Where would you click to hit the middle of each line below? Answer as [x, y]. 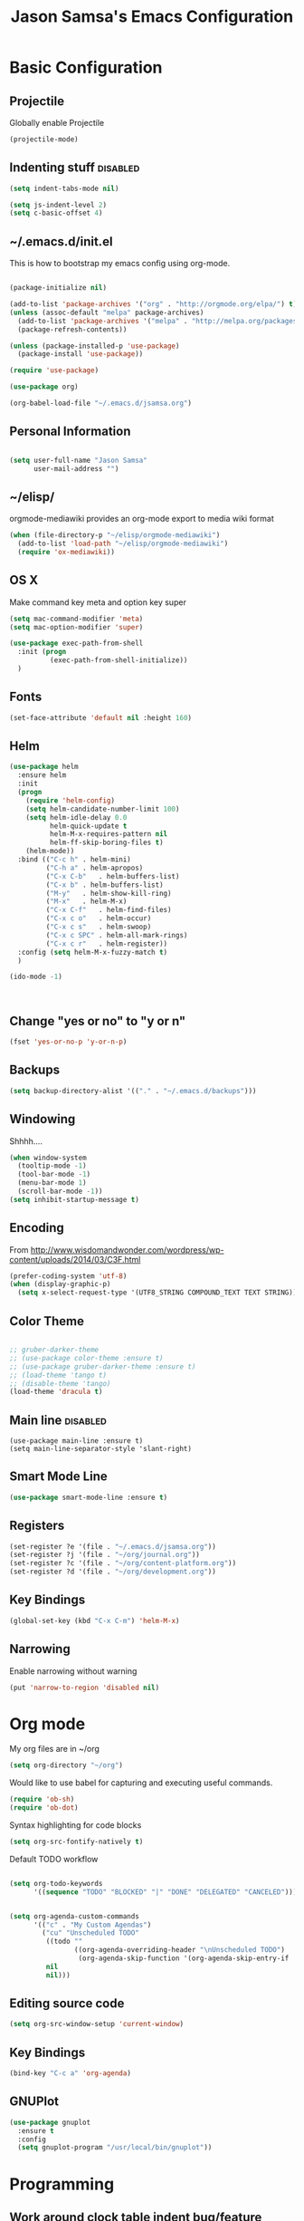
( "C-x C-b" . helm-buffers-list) [113, 876]
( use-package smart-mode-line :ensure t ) [89, 1497]
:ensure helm [42, 775]
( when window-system [48, 1158]
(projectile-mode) [44, 139]
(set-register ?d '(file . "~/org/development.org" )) [113, 1572]
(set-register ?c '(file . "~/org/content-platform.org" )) [123, 1563]
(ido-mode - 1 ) [36, 977]
